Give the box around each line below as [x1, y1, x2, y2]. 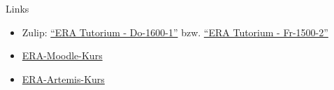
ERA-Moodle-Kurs [22, 48, 103, 63]
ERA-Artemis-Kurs [22, 71, 105, 86]
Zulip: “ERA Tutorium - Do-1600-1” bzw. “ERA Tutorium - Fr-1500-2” [22, 24, 328, 39]
